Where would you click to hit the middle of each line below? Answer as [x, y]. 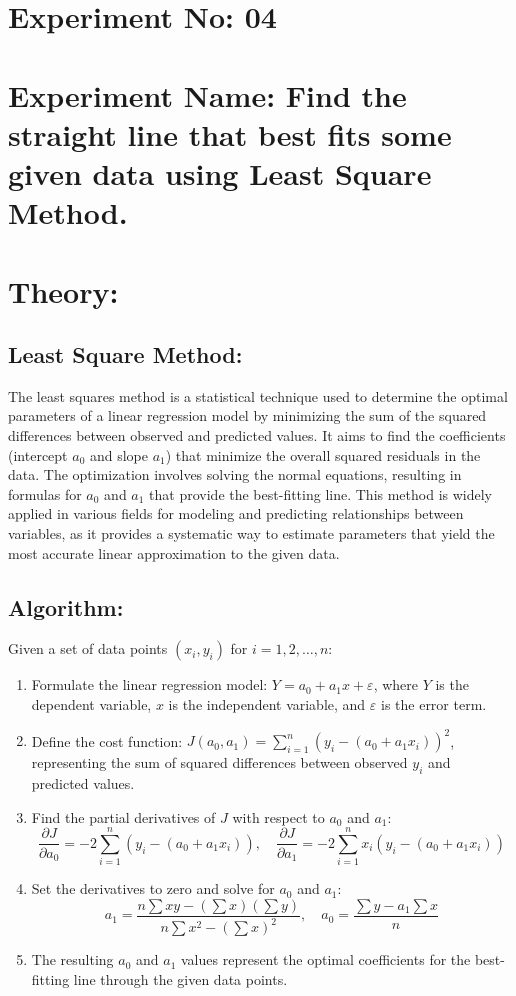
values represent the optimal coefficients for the [326, 959]
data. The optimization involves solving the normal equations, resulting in [235, 474]
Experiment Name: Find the [207, 94]
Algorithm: [66, 606]
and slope [119, 454]
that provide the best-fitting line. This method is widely [321, 493]
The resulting [72, 959]
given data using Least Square [220, 172]
